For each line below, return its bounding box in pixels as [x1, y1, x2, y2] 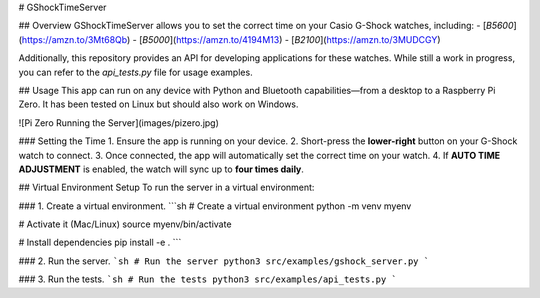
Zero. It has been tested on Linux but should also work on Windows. [18, 98, 299, 110]
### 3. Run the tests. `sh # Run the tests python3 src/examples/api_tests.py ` [18, 273, 397, 285]
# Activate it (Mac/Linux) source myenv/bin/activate [18, 218, 232, 230]
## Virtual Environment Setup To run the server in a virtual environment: [18, 181, 315, 194]
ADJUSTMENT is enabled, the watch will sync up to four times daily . [18, 163, 305, 175]
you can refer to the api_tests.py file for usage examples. [18, 66, 254, 78]
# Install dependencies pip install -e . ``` [18, 236, 182, 249]
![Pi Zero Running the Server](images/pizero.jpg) [18, 116, 220, 129]
